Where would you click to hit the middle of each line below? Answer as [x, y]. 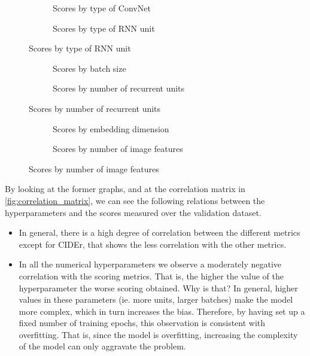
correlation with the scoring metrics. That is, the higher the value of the [151, 276]
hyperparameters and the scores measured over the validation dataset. [133, 212]
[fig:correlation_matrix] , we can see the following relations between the [135, 200]
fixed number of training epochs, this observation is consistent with [142, 323]
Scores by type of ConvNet [102, 8]
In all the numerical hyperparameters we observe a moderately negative [150, 264]
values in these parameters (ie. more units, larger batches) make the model [156, 299]
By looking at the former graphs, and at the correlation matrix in [125, 189]
